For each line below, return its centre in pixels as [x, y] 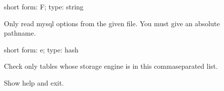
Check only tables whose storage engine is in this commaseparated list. [111, 66]
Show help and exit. [34, 82]
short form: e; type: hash [41, 49]
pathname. [20, 33]
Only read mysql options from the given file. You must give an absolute [112, 23]
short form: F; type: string [44, 6]
